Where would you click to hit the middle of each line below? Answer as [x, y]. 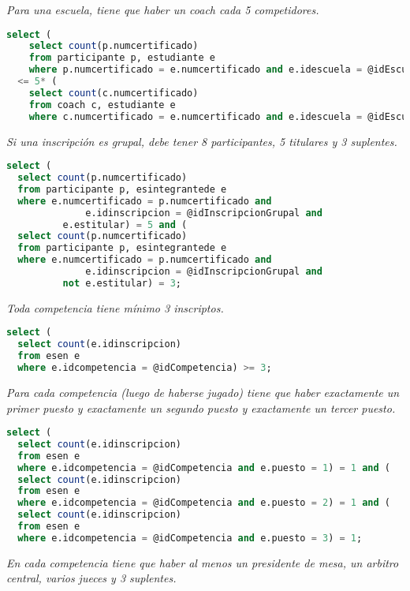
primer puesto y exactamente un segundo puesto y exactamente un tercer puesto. [201, 408]
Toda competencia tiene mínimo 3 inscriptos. [115, 307]
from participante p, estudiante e [122, 58]
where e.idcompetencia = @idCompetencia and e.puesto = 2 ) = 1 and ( [204, 503]
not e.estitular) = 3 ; [122, 283]
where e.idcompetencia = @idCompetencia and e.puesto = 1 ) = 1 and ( [204, 468]
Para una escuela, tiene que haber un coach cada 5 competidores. [163, 9]
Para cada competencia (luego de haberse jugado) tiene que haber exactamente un [203, 392]
